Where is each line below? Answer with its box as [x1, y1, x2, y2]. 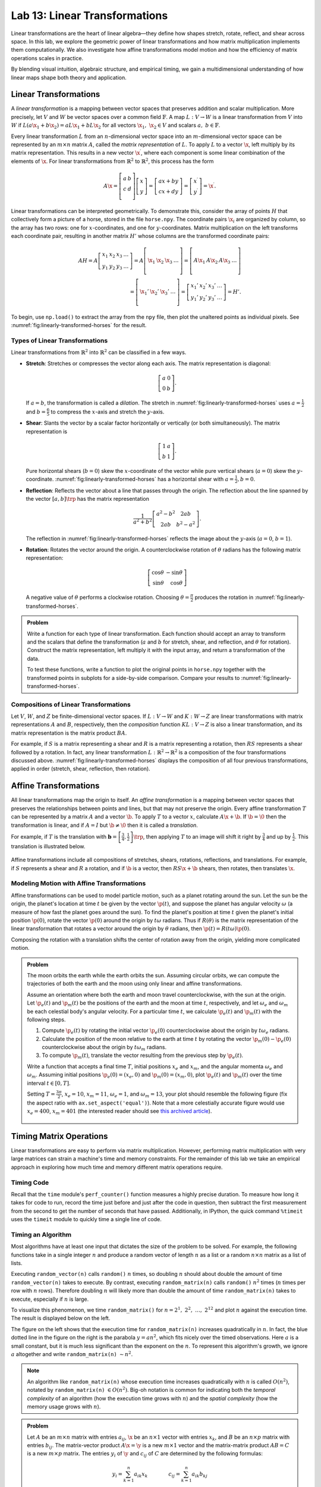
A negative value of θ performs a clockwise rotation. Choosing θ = [26, 594, 190, 601]
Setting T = [27, 1090, 56, 1097]
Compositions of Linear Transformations [11, 700, 131, 708]
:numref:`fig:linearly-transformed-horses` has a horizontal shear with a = [55, 475, 234, 482]
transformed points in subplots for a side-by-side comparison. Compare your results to [27, 674, 240, 681]
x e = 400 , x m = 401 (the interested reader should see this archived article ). [27, 1108, 212, 1116]
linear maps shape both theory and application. [11, 74, 127, 81]
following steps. [27, 1016, 66, 1023]
